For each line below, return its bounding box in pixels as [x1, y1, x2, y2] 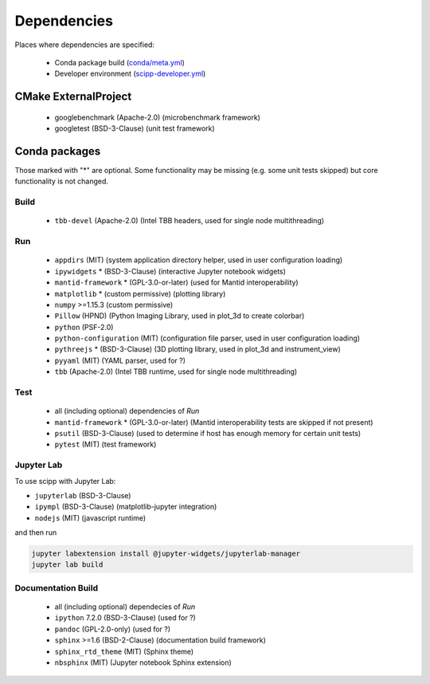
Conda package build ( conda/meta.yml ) [54, 57, 185, 67]
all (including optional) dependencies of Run [54, 407, 200, 416]
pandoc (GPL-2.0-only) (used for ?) [54, 624, 171, 634]
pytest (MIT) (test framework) [54, 439, 157, 450]
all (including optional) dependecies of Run [54, 602, 196, 611]
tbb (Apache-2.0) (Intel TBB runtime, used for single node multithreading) [54, 367, 298, 376]
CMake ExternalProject [14, 90, 132, 104]
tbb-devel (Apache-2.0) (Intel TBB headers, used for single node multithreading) [54, 216, 325, 226]
